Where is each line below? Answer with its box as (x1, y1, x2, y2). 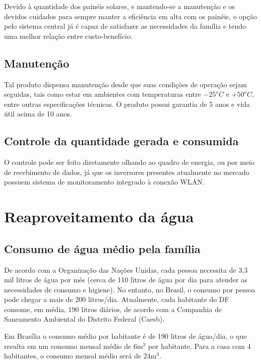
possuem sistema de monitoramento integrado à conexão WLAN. (4, 176, 205, 187)
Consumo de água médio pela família (4, 240, 201, 256)
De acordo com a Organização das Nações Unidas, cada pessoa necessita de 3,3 (4, 264, 248, 275)
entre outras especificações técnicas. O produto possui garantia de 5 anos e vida (4, 98, 250, 109)
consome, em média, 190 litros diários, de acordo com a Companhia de (4, 304, 222, 314)
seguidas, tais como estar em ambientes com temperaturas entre (4, 89, 201, 99)
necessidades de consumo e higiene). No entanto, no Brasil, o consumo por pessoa (4, 284, 255, 294)
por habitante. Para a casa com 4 (148, 340, 251, 351)
